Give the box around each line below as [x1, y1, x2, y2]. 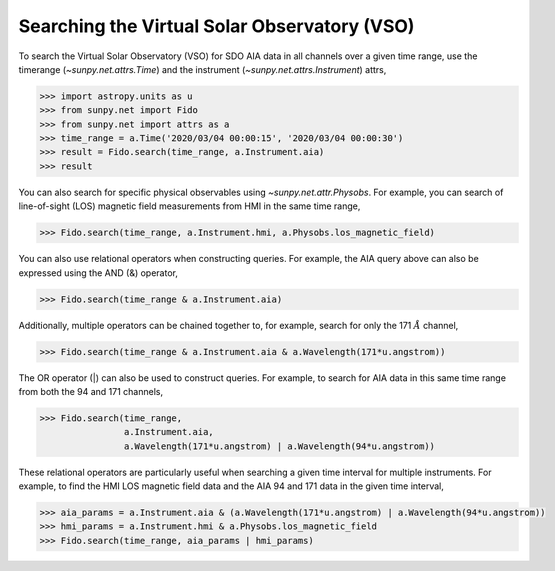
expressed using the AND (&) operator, [18, 266, 179, 279]
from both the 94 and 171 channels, [18, 385, 164, 397]
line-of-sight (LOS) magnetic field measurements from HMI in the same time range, [18, 200, 361, 212]
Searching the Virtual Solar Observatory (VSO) [18, 15, 415, 37]
